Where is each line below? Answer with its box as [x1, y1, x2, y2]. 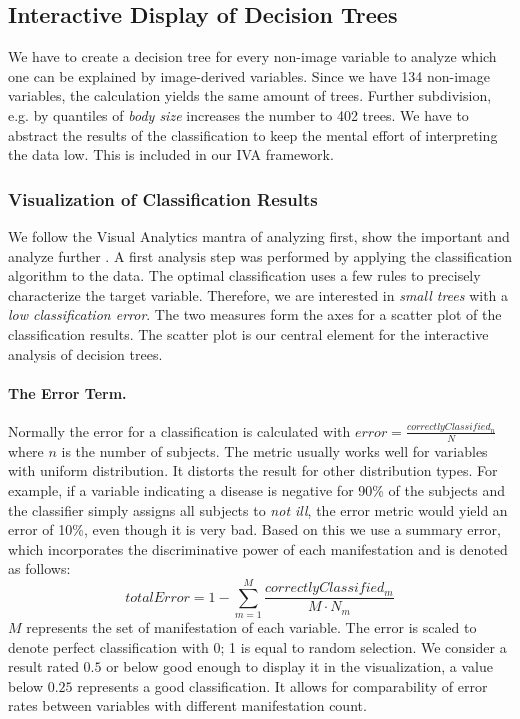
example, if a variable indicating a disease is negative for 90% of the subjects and [8, 479, 506, 500]
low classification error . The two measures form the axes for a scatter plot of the [8, 304, 502, 325]
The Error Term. [8, 382, 127, 403]
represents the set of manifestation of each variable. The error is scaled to [26, 617, 477, 638]
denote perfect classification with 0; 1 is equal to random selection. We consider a [8, 636, 507, 657]
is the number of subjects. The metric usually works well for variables [61, 440, 488, 461]
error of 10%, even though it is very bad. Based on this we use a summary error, [8, 519, 501, 540]
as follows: [8, 558, 71, 579]
